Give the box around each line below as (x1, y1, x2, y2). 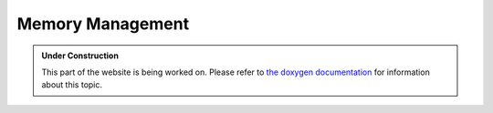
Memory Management (16, 14, 190, 34)
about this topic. (41, 79, 103, 90)
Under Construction (41, 50, 119, 61)
